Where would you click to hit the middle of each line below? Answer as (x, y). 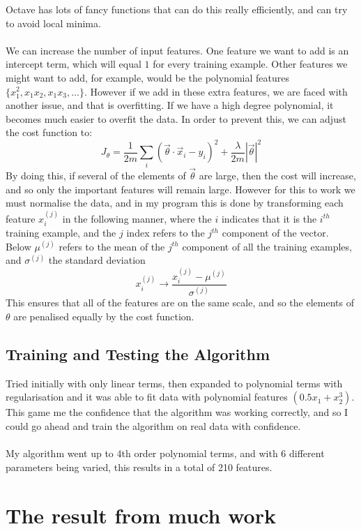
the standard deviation (97, 260)
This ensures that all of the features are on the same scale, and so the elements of (180, 303)
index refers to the (166, 232)
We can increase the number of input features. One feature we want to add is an (177, 50)
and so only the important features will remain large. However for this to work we (180, 189)
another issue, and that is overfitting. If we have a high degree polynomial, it (170, 105)
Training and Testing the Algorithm (138, 353)
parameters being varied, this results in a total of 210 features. (139, 467)
